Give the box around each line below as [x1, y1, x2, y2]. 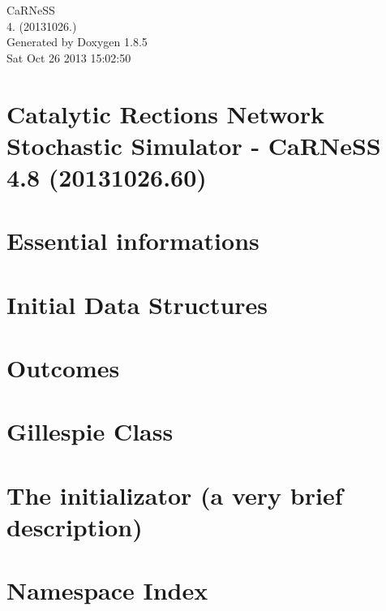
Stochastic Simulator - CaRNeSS [6, 128, 381, 161]
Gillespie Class [6, 415, 174, 448]
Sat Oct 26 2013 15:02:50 [6, 49, 131, 66]
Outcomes [6, 351, 120, 385]
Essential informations [6, 224, 259, 257]
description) [6, 510, 143, 543]
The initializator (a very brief [6, 478, 343, 511]
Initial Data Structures [6, 287, 268, 321]
